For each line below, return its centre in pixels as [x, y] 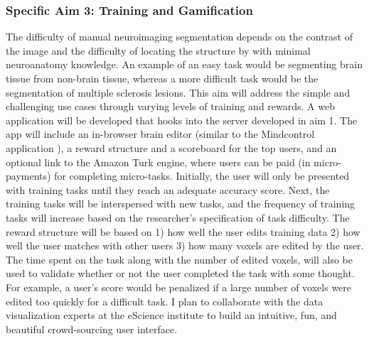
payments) [28, 176]
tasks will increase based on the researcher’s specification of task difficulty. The [178, 217]
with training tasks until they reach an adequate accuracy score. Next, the [168, 189]
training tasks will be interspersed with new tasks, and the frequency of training [181, 204]
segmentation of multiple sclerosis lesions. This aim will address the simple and [178, 92]
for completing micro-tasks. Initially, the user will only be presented [202, 176]
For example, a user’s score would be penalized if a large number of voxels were [179, 287]
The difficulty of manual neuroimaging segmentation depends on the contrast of [179, 37]
